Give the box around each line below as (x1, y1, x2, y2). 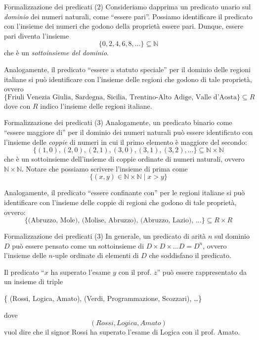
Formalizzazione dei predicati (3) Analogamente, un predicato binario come (4, 117, 232, 127)
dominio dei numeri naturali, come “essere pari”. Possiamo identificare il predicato (4, 11, 253, 21)
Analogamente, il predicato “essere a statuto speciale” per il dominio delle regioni (4, 64, 251, 74)
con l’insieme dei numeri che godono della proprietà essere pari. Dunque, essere (4, 21, 244, 31)
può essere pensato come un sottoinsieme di (12, 240, 144, 251)
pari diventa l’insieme (4, 30, 69, 41)
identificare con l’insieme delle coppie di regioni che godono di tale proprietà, (4, 197, 237, 207)
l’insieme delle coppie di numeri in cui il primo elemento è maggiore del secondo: (4, 136, 247, 147)
